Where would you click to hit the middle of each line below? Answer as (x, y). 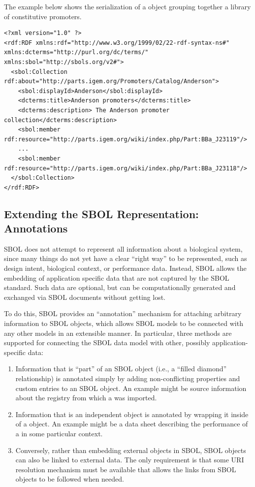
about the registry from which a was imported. (86, 398)
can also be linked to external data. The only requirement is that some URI (130, 460)
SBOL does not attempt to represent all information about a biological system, (123, 248)
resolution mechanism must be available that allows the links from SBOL (126, 469)
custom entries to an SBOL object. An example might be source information (131, 388)
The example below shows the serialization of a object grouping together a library (127, 6)
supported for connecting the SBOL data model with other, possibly (107, 342)
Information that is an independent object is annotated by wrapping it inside (132, 414)
